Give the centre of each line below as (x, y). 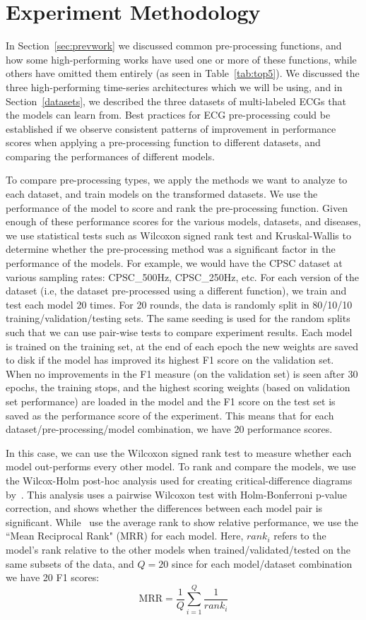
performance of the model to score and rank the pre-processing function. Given (177, 207)
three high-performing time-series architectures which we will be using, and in (174, 87)
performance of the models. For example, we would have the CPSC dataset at (174, 263)
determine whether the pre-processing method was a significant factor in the (171, 249)
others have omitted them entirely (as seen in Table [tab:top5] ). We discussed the (183, 73)
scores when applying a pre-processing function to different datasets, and (163, 142)
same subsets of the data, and (70, 563)
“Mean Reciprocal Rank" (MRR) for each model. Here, (125, 536)
